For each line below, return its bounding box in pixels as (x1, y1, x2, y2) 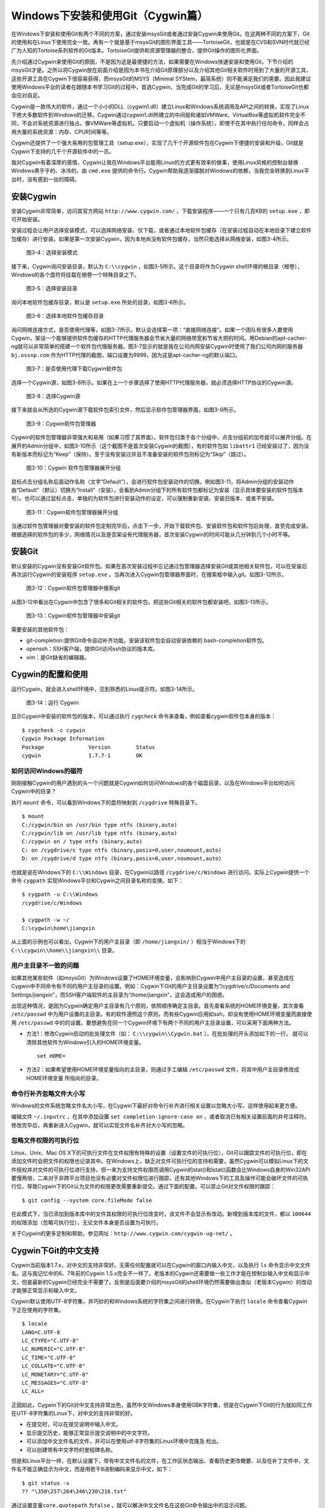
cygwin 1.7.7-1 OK (22, 752, 143, 759)
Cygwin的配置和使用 (11, 670, 88, 680)
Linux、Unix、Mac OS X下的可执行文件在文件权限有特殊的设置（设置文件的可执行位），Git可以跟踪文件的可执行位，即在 (11, 1149, 308, 1156)
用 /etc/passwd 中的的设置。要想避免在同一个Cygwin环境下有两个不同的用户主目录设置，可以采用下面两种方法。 (11, 1019, 295, 1026)
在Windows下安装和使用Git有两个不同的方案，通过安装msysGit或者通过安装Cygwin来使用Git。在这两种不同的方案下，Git (11, 30, 310, 37)
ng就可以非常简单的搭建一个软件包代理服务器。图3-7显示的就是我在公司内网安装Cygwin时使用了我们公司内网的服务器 (11, 343, 303, 350)
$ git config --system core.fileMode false (22, 1197, 152, 1203)
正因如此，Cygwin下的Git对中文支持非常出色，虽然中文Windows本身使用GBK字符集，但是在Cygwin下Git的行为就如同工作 (11, 1401, 312, 1408)
